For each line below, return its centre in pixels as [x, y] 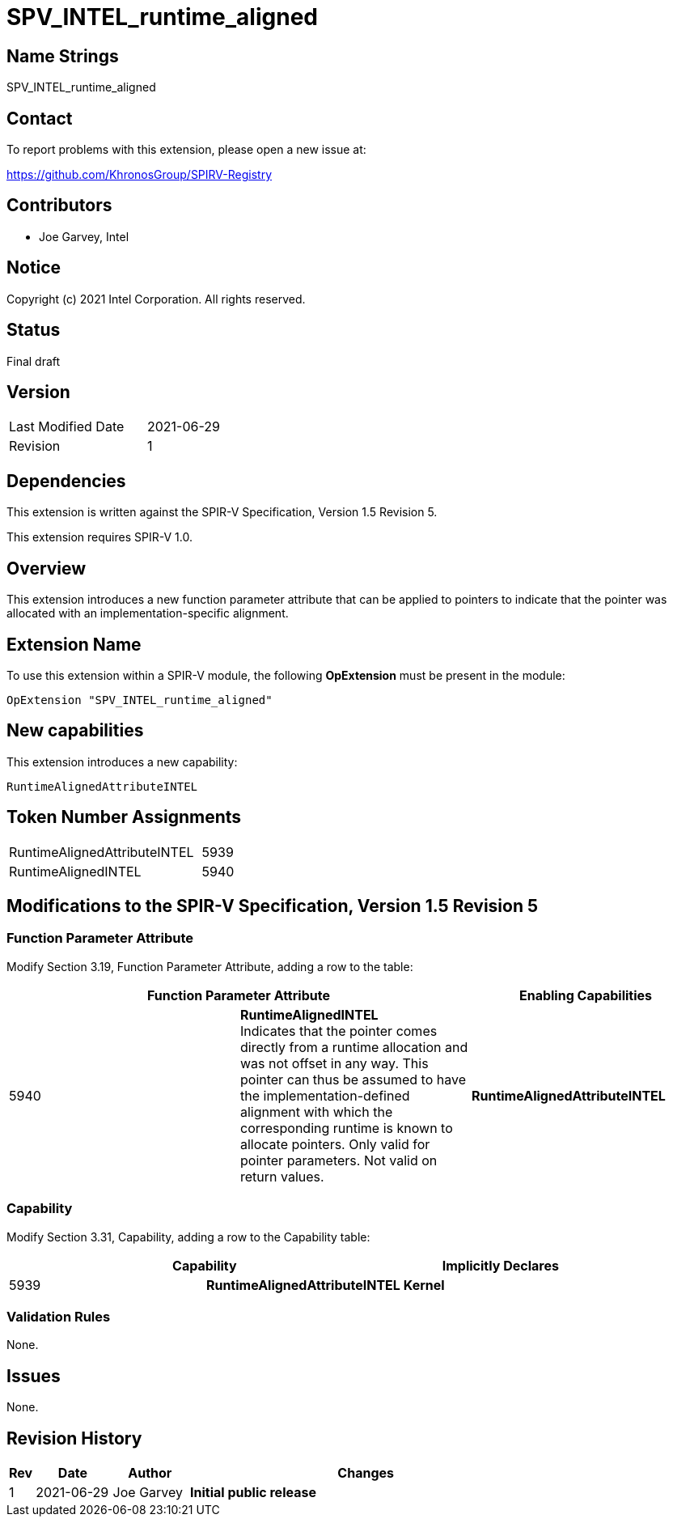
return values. [282, 1176]
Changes [366, 1473]
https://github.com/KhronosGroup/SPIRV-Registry [140, 175]
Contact [40, 118]
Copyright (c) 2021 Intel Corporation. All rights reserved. [156, 299]
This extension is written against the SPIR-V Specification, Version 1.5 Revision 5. [222, 512]
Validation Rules [59, 1316]
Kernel [424, 1285]
